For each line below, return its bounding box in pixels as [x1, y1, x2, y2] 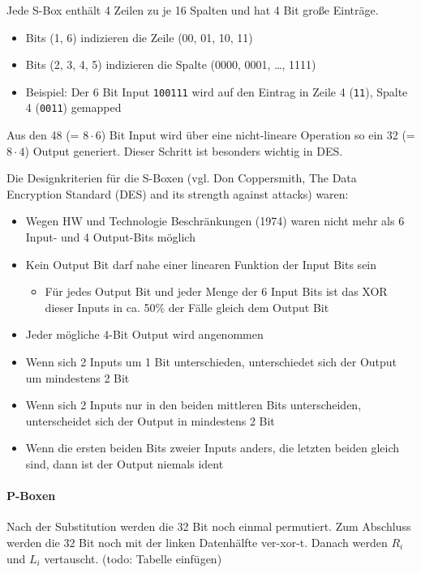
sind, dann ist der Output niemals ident [25, 455, 224, 472]
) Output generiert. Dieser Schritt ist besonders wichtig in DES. [24, 142, 343, 159]
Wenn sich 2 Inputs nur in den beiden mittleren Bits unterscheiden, [25, 396, 362, 413]
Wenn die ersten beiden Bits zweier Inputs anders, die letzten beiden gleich [25, 439, 400, 456]
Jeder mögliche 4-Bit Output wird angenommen [25, 326, 264, 343]
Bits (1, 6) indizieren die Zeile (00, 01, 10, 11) [25, 28, 253, 45]
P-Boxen [6, 487, 56, 504]
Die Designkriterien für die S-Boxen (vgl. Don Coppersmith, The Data [6, 169, 357, 186]
